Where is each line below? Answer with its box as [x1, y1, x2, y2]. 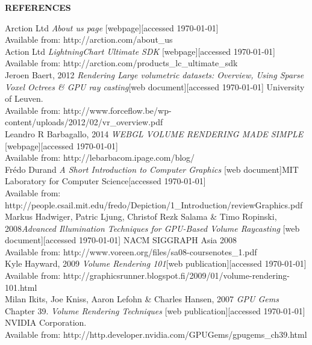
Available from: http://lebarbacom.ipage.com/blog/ [5, 151, 195, 164]
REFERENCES [5, 1, 71, 13]
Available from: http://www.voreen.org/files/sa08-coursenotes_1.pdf [5, 245, 257, 258]
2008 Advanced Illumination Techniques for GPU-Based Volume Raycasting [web [5, 222, 300, 234]
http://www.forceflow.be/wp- [63, 104, 172, 116]
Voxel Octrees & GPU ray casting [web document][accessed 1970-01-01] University [5, 80, 305, 93]
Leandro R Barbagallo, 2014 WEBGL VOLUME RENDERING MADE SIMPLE [5, 127, 304, 140]
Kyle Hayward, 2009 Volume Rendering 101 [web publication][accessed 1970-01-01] [5, 257, 307, 270]
